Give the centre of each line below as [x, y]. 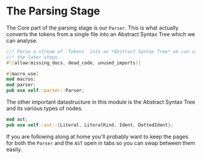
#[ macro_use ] [23, 73]
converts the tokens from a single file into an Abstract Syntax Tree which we [101, 34]
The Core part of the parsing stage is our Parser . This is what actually [92, 28]
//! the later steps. [33, 57]
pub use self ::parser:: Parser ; [45, 91]
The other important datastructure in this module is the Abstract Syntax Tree [101, 102]
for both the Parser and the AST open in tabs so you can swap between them [101, 143]
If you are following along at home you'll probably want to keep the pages [97, 136]
